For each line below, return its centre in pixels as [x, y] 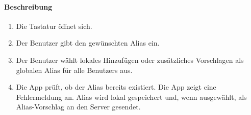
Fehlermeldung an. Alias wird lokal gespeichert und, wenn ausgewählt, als [131, 97]
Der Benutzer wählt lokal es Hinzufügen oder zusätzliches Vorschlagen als [130, 60]
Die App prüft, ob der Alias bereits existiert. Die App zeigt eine [116, 87]
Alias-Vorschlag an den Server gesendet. [78, 107]
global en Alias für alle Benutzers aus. [74, 70]
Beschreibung [28, 6]
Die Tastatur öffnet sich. [54, 26]
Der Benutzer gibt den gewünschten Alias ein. [88, 43]
